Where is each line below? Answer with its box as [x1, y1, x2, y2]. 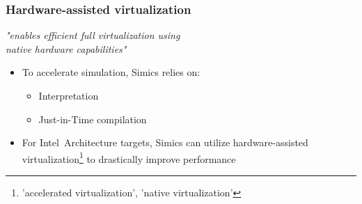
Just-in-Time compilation [38, 111, 147, 126]
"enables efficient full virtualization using [6, 28, 180, 42]
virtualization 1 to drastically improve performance [22, 149, 236, 166]
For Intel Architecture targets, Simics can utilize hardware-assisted [22, 135, 308, 150]
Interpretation [38, 88, 99, 102]
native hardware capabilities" [6, 41, 127, 56]
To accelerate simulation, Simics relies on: [22, 65, 200, 79]
